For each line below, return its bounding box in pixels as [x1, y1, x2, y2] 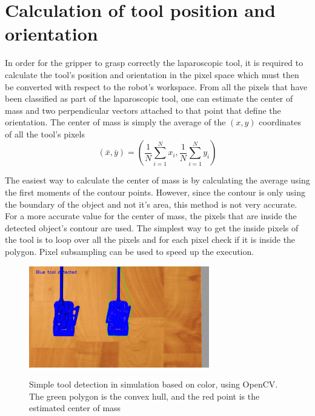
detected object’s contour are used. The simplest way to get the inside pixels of [5, 221, 299, 234]
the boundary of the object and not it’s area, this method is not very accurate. [5, 197, 297, 210]
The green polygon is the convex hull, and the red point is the [29, 389, 260, 402]
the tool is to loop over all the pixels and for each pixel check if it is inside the [5, 233, 296, 246]
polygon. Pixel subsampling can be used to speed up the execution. [5, 245, 254, 258]
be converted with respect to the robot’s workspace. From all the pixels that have [5, 80, 308, 93]
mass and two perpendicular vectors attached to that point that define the [5, 104, 281, 116]
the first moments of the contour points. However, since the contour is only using [5, 186, 306, 199]
